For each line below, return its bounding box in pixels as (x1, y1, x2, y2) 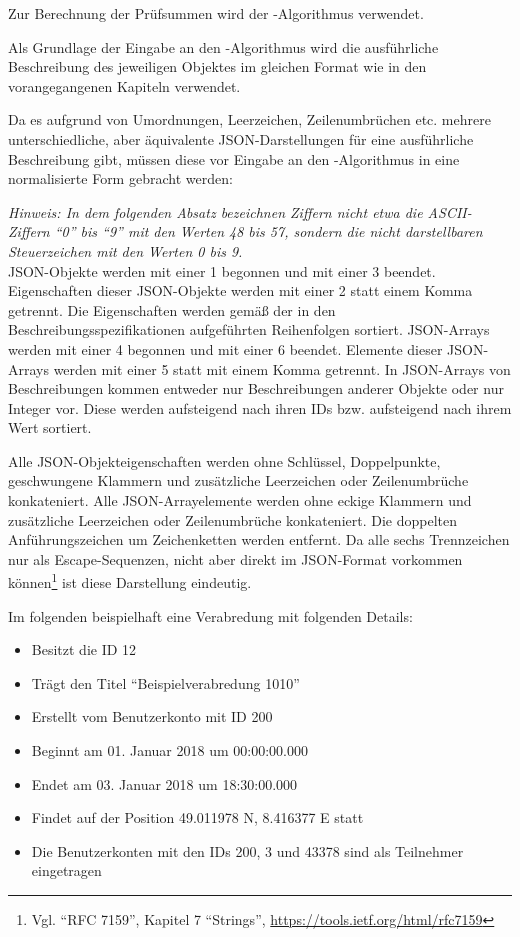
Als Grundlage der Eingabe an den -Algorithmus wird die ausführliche (8, 36, 439, 57)
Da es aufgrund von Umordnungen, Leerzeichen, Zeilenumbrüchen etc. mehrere (8, 109, 491, 130)
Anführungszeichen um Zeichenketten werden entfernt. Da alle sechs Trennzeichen (8, 529, 510, 550)
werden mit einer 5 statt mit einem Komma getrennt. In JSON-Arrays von (53, 358, 511, 379)
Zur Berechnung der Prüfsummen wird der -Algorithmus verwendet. (8, 3, 424, 23)
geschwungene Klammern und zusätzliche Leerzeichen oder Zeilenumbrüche (8, 470, 469, 491)
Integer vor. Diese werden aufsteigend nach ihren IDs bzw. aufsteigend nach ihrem (8, 397, 512, 418)
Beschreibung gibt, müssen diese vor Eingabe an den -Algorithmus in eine (8, 148, 460, 169)
